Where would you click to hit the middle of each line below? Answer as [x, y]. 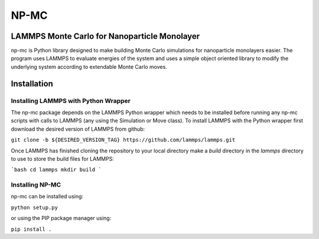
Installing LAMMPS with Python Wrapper [71, 101]
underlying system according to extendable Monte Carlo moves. [89, 67]
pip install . [31, 229]
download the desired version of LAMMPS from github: [78, 129]
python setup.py [35, 207]
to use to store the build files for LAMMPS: [63, 158]
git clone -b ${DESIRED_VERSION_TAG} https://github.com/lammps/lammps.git [123, 140]
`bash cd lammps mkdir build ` [56, 170]
